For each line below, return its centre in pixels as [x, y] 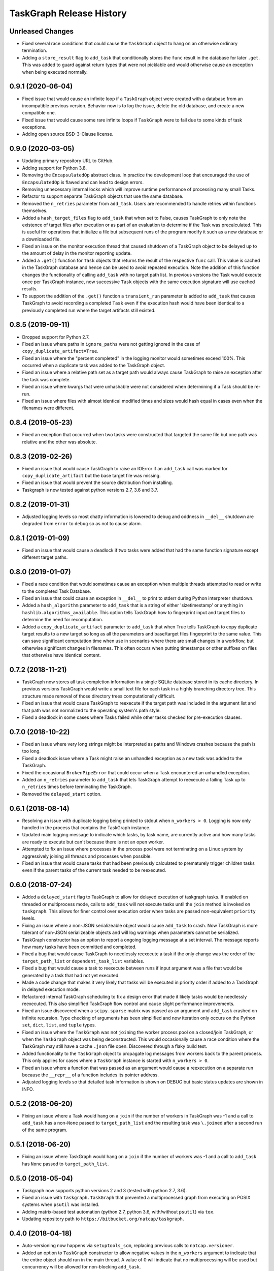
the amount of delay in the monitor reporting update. [77, 253]
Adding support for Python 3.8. [55, 168]
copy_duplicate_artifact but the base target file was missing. [91, 476]
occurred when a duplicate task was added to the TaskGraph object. [94, 366]
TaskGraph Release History [68, 13]
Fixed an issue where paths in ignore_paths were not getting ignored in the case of [111, 344]
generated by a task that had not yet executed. [71, 975]
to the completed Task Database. [57, 591]
